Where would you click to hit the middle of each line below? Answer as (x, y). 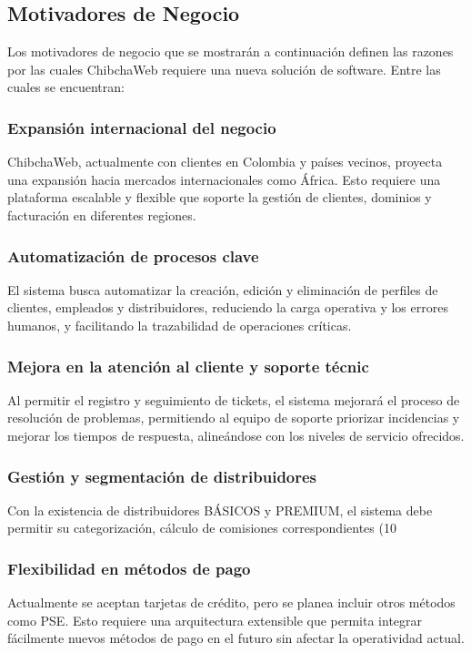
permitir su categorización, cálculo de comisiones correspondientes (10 (202, 528)
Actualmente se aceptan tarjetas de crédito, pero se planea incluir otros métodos (231, 602)
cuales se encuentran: (66, 87)
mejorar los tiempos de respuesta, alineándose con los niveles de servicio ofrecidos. (236, 435)
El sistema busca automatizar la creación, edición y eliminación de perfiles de (223, 289)
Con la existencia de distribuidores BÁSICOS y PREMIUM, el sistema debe (220, 510)
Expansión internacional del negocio (142, 127)
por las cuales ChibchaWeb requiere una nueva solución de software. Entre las (224, 69)
